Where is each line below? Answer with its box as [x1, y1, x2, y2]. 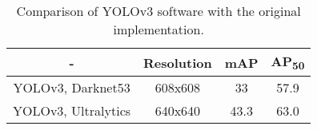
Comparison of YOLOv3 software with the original [16, 2, 301, 20]
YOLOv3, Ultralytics [13, 101, 131, 120]
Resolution [143, 53, 212, 72]
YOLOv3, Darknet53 [13, 78, 130, 97]
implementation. [113, 20, 204, 38]
